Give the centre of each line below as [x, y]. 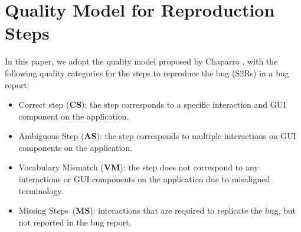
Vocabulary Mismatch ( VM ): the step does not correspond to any [138, 167]
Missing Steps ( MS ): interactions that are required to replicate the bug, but [157, 210]
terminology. [41, 190]
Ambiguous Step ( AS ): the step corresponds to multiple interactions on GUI [157, 136]
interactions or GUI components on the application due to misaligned [144, 179]
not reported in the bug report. [75, 222]
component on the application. [74, 116]
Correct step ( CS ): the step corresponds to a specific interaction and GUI [152, 104]
